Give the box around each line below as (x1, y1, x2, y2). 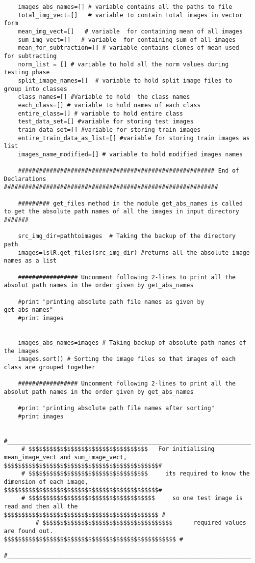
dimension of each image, (4, 478, 88, 486)
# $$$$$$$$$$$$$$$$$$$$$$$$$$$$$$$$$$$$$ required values (35, 519, 246, 527)
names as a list (4, 257, 57, 265)
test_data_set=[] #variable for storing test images (18, 118, 194, 125)
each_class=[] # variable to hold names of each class (18, 101, 201, 109)
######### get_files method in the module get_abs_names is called (18, 200, 243, 207)
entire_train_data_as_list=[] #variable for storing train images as (18, 134, 250, 142)
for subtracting (4, 52, 57, 59)
